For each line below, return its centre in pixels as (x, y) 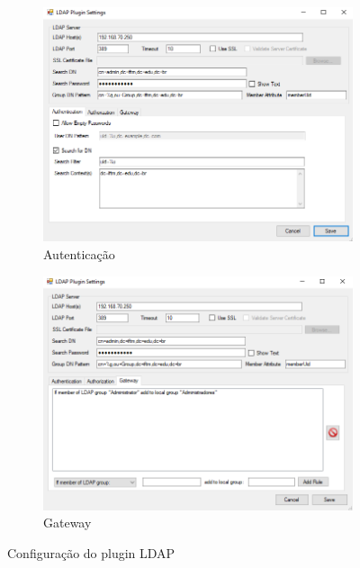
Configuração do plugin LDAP (91, 553)
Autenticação (79, 254)
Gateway (67, 523)
